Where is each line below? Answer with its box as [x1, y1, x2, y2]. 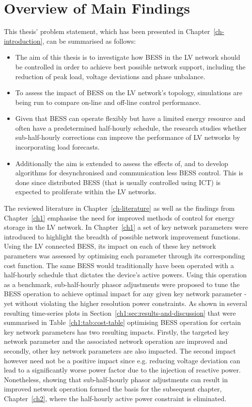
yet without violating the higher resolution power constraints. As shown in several [4, 298, 247, 308]
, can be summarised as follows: [42, 35, 136, 46]
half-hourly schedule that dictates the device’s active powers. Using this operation [4, 270, 247, 280]
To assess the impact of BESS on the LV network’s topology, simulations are [15, 87, 243, 98]
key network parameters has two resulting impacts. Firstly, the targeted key [4, 326, 229, 337]
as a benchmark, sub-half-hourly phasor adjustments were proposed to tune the [4, 279, 240, 289]
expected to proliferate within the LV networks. [15, 187, 157, 197]
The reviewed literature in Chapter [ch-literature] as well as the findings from [4, 203, 235, 213]
